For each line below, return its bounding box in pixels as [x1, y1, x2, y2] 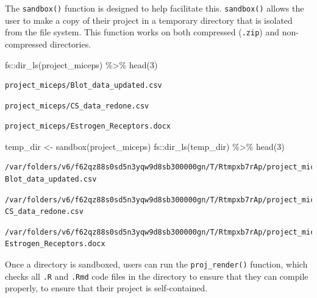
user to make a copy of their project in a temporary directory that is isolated [5, 13, 293, 26]
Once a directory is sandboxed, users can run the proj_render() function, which [5, 258, 308, 271]
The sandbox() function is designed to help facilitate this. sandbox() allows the [5, 2, 304, 14]
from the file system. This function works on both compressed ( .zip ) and [5, 26, 279, 38]
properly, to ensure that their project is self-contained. [5, 282, 208, 294]
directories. [50, 37, 91, 50]
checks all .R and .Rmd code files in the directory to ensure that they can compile [5, 269, 308, 282]
